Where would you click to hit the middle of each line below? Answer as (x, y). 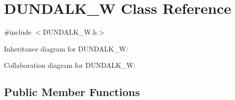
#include (18, 32)
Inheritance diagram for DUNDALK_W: (66, 48)
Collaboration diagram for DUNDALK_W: (70, 65)
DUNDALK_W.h (70, 32)
